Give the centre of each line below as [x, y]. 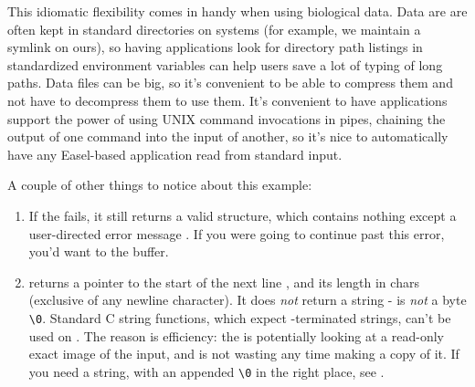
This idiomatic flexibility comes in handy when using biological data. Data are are [237, 11]
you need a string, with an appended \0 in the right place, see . [206, 371]
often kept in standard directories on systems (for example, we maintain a [214, 29]
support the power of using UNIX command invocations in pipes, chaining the [227, 118]
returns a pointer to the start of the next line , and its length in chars [224, 282]
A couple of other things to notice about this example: [160, 185]
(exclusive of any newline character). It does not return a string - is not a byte [248, 300]
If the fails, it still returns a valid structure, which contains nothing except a [243, 215]
